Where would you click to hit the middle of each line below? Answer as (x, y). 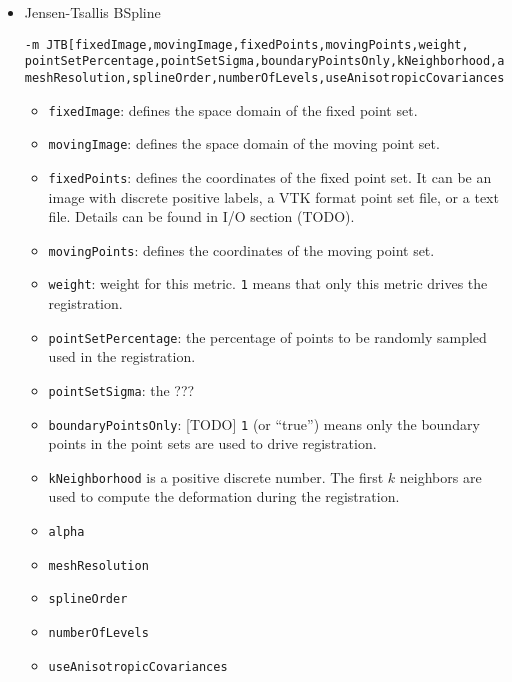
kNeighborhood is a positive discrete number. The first (216, 476)
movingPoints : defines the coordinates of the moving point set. (241, 249)
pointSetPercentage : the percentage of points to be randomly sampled (267, 336)
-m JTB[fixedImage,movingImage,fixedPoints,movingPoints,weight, (246, 44)
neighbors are (440, 476)
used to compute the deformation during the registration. (224, 496)
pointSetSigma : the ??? (121, 389)
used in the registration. (122, 356)
